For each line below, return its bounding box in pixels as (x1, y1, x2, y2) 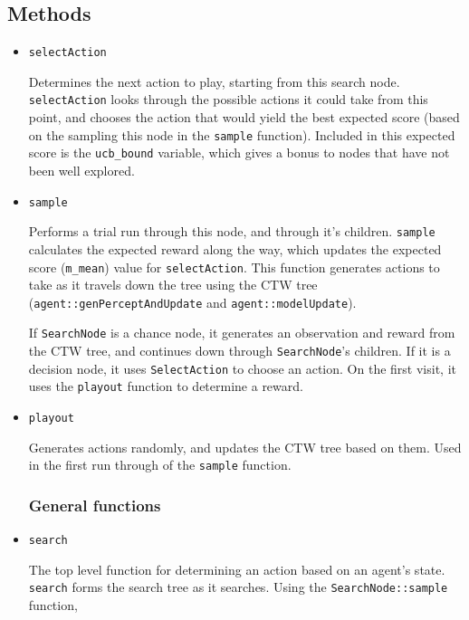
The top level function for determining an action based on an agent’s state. (28, 559, 445, 578)
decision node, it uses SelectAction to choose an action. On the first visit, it (28, 358, 456, 377)
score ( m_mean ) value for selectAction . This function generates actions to (28, 257, 440, 276)
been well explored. (28, 161, 135, 180)
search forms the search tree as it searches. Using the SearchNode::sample (28, 577, 448, 596)
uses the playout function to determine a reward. (28, 377, 303, 396)
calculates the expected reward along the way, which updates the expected (28, 239, 442, 258)
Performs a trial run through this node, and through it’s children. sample (28, 222, 435, 241)
